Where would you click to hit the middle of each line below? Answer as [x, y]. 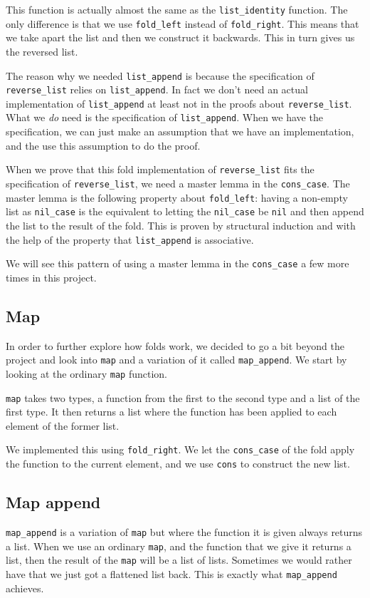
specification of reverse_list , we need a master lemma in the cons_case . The [178, 183]
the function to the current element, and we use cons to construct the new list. [178, 464]
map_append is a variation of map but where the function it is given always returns [184, 531]
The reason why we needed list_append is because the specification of [160, 75]
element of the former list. [63, 425]
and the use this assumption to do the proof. [103, 145]
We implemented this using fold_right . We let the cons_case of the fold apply [180, 449]
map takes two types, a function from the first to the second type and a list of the [183, 397]
